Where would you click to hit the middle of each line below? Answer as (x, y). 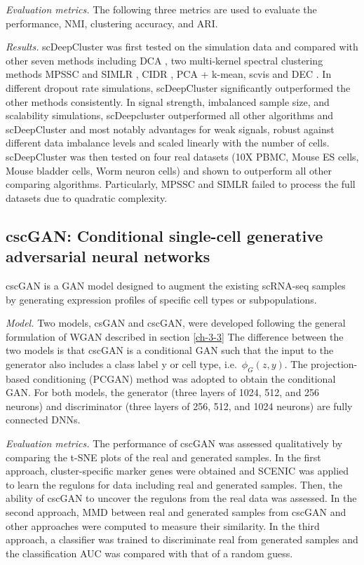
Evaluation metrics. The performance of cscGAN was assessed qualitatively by (174, 443)
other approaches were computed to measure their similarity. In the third (163, 525)
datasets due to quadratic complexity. (87, 197)
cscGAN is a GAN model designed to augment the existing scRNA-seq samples (176, 285)
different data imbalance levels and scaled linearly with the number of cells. (168, 143)
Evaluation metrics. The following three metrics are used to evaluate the (161, 9)
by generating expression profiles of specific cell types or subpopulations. (161, 299)
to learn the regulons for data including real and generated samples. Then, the (174, 484)
